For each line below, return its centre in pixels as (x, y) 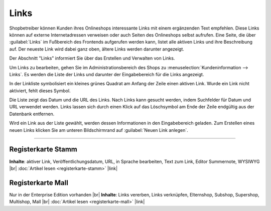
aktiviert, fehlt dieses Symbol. (40, 91)
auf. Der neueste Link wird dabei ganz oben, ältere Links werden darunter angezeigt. (97, 49)
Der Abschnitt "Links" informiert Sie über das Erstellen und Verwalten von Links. (92, 58)
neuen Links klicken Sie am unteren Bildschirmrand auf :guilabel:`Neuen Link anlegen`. (99, 130)
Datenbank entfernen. (32, 114)
